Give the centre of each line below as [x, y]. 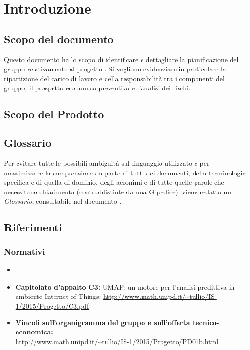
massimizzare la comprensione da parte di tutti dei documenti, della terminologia [125, 172]
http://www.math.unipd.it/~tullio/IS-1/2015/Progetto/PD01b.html [117, 341]
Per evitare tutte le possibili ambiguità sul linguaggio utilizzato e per [107, 163]
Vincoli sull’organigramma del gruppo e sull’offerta [103, 322]
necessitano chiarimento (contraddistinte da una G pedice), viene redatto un [118, 191]
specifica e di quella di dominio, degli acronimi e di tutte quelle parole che [114, 182]
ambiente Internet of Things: [58, 296]
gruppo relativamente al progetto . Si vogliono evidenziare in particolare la [115, 69]
